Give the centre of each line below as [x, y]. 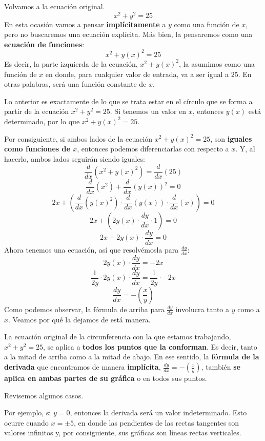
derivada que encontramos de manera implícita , [83, 367]
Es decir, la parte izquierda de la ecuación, [71, 63]
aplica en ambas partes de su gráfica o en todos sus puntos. [106, 378]
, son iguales [231, 138]
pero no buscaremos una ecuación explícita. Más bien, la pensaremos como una [128, 34]
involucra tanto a [202, 309]
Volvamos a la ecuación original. [55, 6]
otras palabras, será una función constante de [75, 84]
